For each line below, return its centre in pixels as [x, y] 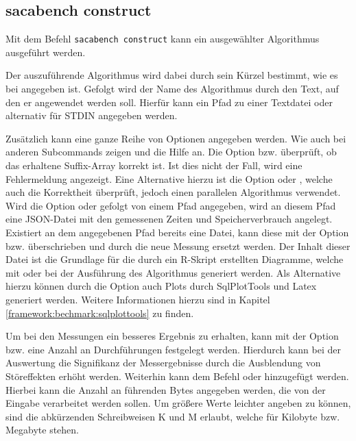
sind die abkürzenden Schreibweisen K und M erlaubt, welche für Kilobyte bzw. [173, 416]
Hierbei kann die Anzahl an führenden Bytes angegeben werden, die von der [166, 389]
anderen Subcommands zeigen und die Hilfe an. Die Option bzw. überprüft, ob [171, 152]
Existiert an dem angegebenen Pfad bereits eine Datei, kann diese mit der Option [177, 232]
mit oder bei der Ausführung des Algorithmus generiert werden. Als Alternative [173, 272]
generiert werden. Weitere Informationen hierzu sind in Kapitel [138, 299]
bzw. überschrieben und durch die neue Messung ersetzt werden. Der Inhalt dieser [178, 245]
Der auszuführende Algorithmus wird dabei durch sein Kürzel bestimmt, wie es [172, 75]
